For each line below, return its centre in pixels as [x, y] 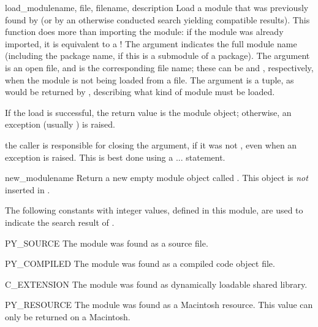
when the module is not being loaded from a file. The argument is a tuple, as [150, 79]
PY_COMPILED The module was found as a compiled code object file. [140, 264]
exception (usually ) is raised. [60, 124]
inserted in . [28, 189]
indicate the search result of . [60, 222]
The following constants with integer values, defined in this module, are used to [154, 210]
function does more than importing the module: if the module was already [144, 32]
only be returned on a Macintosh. [68, 316]
